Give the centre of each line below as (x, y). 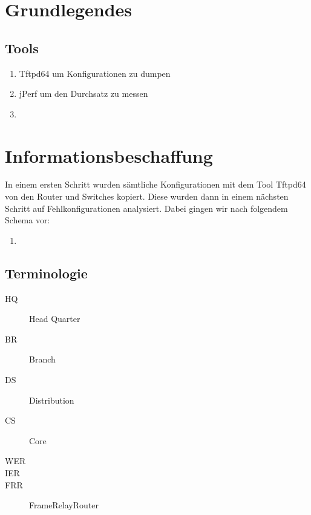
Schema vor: (28, 220)
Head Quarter (55, 319)
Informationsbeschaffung (109, 155)
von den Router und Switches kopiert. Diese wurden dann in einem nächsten (147, 196)
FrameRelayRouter (64, 505)
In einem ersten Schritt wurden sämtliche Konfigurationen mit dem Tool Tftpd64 (155, 184)
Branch (42, 359)
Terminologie (46, 273)
